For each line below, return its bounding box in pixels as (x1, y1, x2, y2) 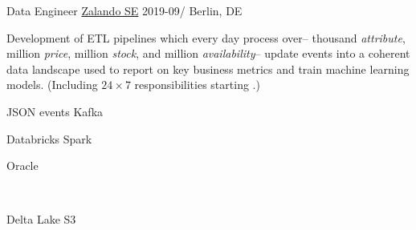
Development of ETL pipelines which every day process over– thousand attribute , (6, 29, 406, 46)
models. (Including (6, 76, 98, 93)
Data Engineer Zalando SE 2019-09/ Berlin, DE (6, 2, 243, 18)
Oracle (6, 157, 39, 174)
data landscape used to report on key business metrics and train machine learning (6, 60, 410, 77)
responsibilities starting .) (134, 76, 260, 93)
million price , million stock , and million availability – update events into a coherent (6, 45, 410, 62)
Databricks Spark (6, 130, 92, 147)
